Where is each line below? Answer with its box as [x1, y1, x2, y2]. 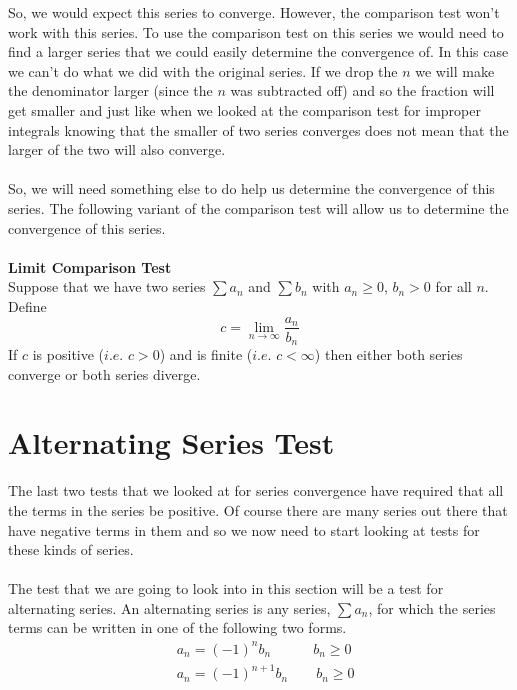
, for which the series [368, 597, 496, 618]
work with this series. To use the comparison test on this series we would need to [8, 21, 504, 42]
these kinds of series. [8, 539, 134, 560]
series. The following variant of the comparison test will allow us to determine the [8, 197, 509, 218]
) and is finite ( [159, 344, 253, 365]
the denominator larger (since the [8, 80, 213, 101]
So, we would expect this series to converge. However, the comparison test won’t [8, 2, 500, 22]
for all [435, 276, 472, 297]
